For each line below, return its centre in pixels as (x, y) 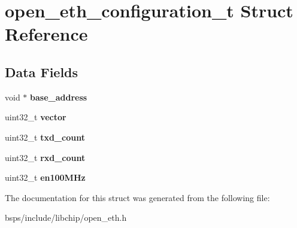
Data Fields (42, 72)
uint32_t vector (36, 117)
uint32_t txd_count (45, 137)
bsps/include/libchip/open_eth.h (66, 218)
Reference (46, 34)
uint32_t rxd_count (45, 157)
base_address (59, 97)
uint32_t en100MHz (45, 177)
